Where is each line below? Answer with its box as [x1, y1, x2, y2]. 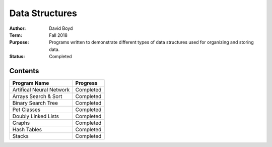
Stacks [12, 133, 29, 140]
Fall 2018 [49, 32, 68, 38]
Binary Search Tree [12, 100, 58, 107]
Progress [75, 80, 98, 87]
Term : [9, 32, 22, 38]
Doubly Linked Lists [12, 113, 59, 120]
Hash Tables [12, 126, 42, 133]
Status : [9, 54, 25, 60]
